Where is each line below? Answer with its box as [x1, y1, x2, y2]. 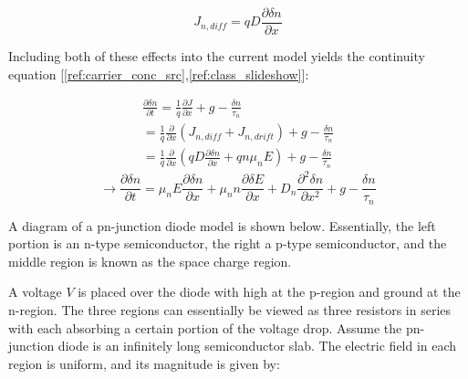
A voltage [8, 282, 62, 301]
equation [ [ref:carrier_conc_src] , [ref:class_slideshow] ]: [8, 64, 309, 83]
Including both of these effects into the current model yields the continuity [8, 47, 425, 66]
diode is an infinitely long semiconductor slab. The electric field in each [57, 336, 457, 355]
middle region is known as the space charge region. [8, 251, 292, 270]
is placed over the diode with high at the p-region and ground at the [78, 282, 461, 301]
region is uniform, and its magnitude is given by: [8, 353, 280, 373]
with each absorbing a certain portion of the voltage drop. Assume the [8, 318, 402, 337]
